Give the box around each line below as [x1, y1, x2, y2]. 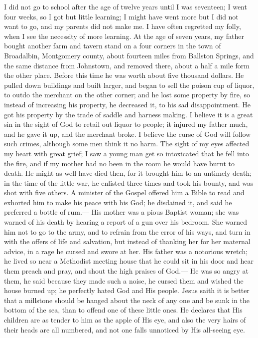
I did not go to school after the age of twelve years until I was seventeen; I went [4, 1, 247, 11]
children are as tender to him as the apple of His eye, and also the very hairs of [4, 315, 246, 325]
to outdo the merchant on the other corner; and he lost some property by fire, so [4, 89, 250, 100]
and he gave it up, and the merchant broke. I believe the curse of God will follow [4, 128, 251, 139]
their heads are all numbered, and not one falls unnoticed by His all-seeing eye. [4, 324, 245, 335]
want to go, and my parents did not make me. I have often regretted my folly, [4, 21, 241, 31]
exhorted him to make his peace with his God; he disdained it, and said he [4, 197, 232, 207]
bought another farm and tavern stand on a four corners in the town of [4, 40, 221, 51]
